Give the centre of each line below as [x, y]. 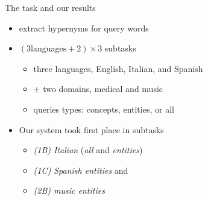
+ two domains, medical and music [98, 89]
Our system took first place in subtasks [91, 129]
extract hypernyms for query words [84, 28]
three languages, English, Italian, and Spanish [118, 68]
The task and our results [50, 7]
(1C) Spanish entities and [81, 170]
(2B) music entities [69, 190]
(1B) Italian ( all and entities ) [88, 150]
